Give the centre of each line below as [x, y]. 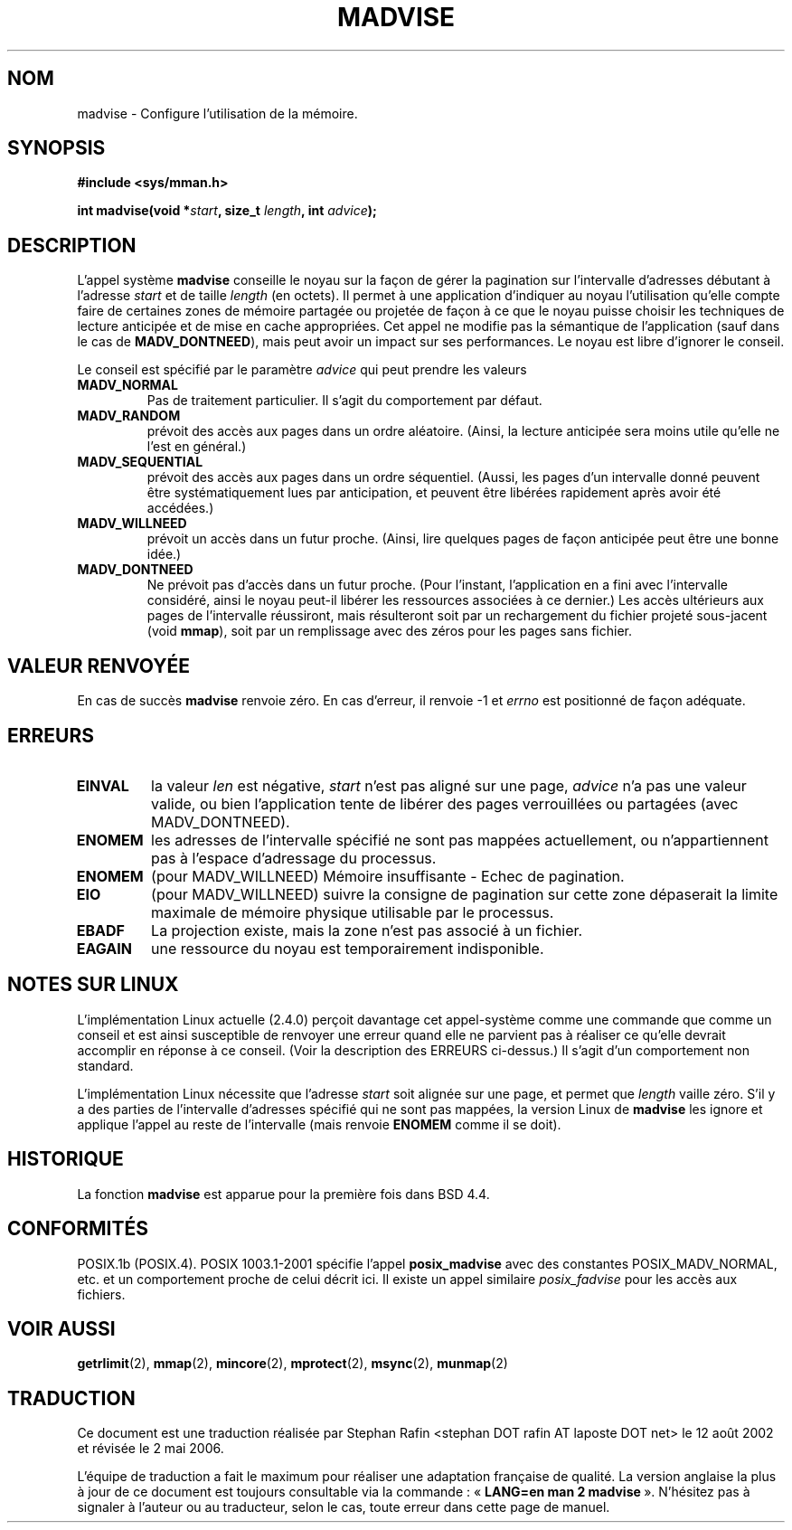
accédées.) [180, 508]
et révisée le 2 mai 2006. [151, 1449]
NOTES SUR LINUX [93, 985]
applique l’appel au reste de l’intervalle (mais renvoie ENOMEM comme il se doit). [319, 1124]
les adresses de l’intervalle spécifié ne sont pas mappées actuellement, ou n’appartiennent [460, 840]
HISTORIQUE [66, 1159]
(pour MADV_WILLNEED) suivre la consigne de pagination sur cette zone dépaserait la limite [465, 894]
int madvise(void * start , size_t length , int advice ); [227, 211]
